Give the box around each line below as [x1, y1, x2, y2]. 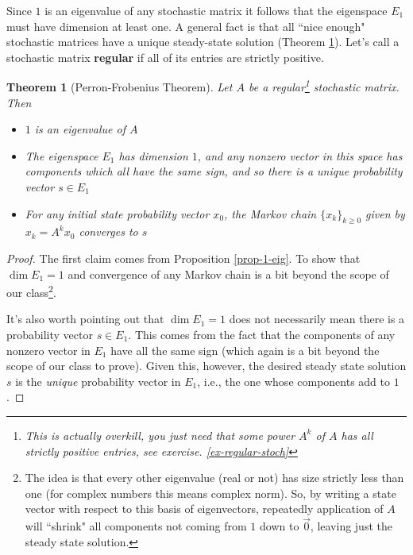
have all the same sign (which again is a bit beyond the [110, 341, 380, 358]
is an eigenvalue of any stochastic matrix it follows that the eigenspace [44, 2, 388, 18]
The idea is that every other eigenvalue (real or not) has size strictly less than [25, 469, 404, 486]
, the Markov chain [224, 205, 317, 222]
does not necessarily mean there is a [229, 310, 405, 327]
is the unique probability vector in [15, 372, 181, 389]
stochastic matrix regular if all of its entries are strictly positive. [6, 48, 324, 65]
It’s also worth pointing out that [6, 310, 164, 327]
